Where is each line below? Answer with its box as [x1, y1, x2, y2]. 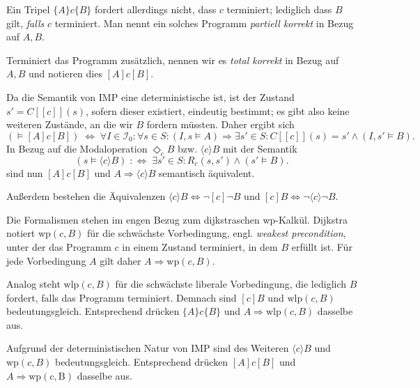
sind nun [6, 165, 43, 180]
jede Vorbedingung [6, 253, 86, 267]
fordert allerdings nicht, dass [95, 2, 217, 16]
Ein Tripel [6, 2, 50, 16]
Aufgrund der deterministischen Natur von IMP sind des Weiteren [6, 341, 289, 355]
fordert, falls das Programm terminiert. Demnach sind [6, 290, 237, 304]
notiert [6, 226, 36, 240]
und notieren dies [29, 66, 102, 81]
